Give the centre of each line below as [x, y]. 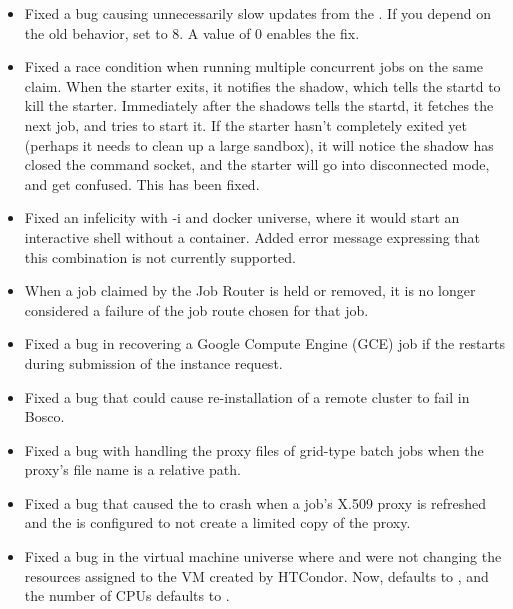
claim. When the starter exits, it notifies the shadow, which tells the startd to [262, 85]
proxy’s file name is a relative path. [132, 469]
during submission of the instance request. [153, 362]
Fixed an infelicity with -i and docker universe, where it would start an [242, 217]
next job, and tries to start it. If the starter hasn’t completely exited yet [246, 124]
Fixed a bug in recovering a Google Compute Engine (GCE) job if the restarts [265, 343]
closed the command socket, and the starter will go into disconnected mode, [257, 164]
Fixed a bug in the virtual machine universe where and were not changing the [263, 556]
